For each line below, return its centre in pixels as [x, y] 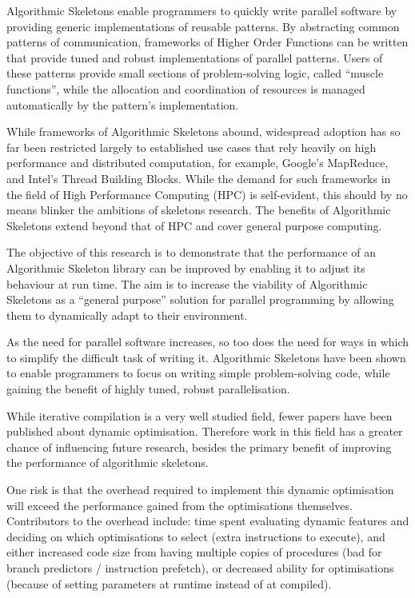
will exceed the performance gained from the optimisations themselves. [180, 505]
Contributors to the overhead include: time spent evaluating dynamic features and [208, 521]
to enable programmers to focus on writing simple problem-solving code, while [198, 373]
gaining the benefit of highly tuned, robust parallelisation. [148, 389]
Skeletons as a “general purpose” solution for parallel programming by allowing [200, 299]
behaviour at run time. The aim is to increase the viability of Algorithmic [187, 283]
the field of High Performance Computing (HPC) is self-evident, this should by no [207, 194]
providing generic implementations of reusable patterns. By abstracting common [203, 26]
